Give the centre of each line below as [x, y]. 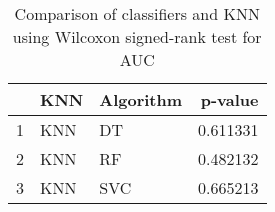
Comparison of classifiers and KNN [137, 13]
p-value [229, 99]
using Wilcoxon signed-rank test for [137, 36]
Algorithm [141, 99]
